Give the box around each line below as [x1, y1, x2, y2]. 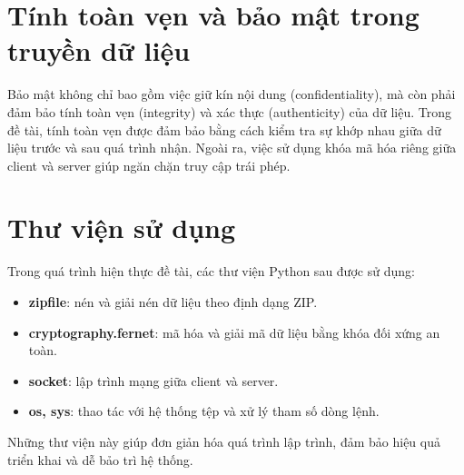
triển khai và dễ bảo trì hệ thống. [7, 450, 193, 469]
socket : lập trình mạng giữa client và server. [28, 371, 279, 390]
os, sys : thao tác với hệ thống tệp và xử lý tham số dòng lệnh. [28, 401, 380, 421]
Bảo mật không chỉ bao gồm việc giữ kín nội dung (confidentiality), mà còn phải [7, 84, 456, 104]
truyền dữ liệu [7, 32, 191, 69]
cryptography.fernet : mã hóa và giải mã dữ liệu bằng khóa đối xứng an [28, 322, 440, 341]
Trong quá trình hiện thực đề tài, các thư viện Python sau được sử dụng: [7, 262, 415, 281]
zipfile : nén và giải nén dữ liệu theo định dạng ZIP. [28, 292, 318, 311]
